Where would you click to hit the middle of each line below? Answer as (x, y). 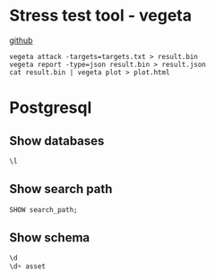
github (21, 40)
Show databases (57, 141)
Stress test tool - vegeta (101, 16)
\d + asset (28, 266)
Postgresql (51, 108)
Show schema (50, 237)
